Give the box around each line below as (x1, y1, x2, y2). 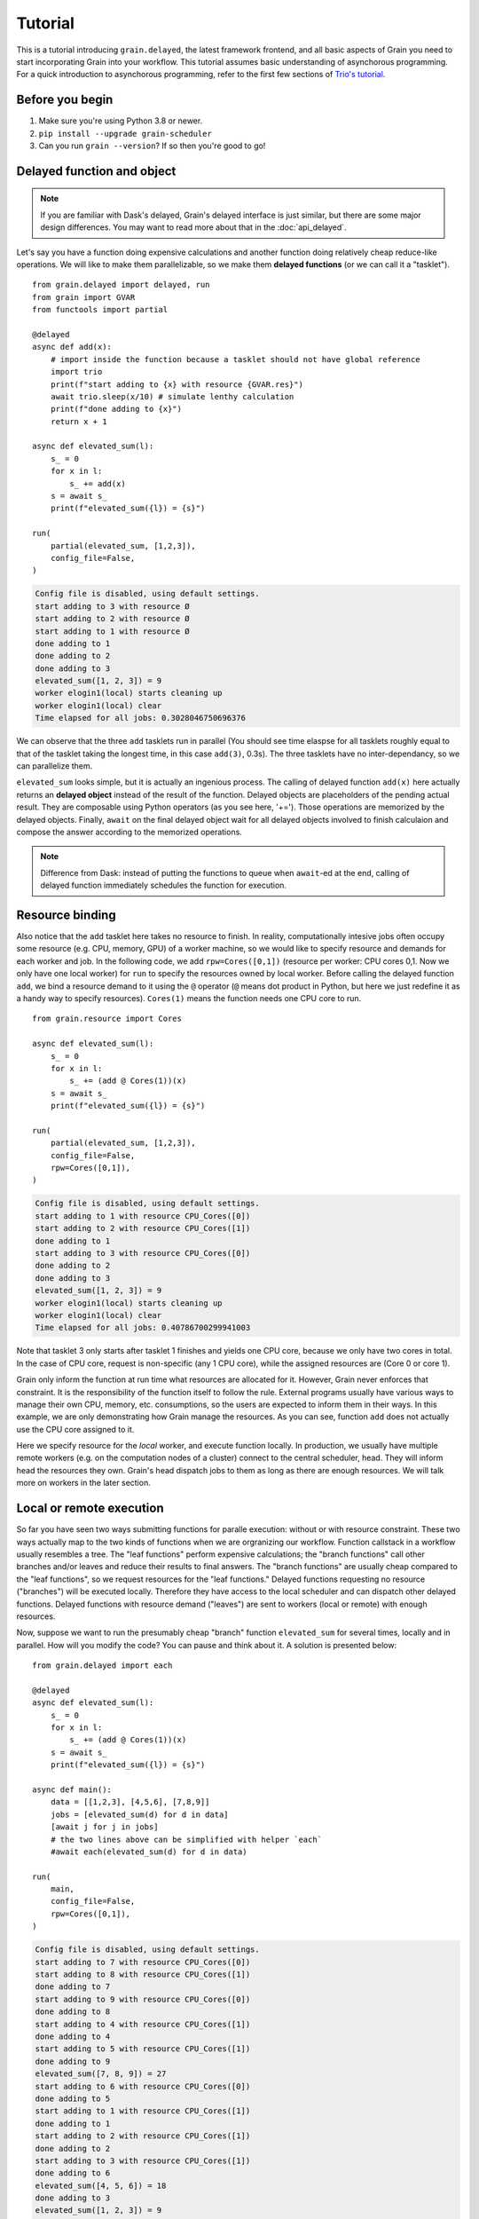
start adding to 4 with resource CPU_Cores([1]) (35, 2019, 251, 2029)
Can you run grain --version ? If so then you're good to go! (38, 140, 266, 151)
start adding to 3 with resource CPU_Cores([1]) (35, 2155, 251, 2166)
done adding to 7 (35, 1982, 111, 1992)
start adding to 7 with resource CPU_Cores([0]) (35, 1957, 251, 1967)
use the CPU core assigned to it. (16, 1424, 135, 1434)
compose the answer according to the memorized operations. (16, 826, 243, 837)
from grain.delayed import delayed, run (32, 280, 210, 290)
